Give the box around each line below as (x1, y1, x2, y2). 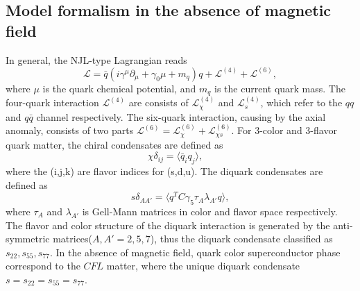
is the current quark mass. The (214, 81, 345, 95)
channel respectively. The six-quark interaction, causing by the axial (36, 109, 326, 124)
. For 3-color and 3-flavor (231, 123, 337, 138)
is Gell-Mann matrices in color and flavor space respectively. (82, 204, 338, 219)
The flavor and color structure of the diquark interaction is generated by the (6, 217, 330, 232)
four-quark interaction (6, 95, 99, 110)
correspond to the (6, 258, 80, 273)
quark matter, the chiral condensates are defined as (6, 137, 223, 151)
